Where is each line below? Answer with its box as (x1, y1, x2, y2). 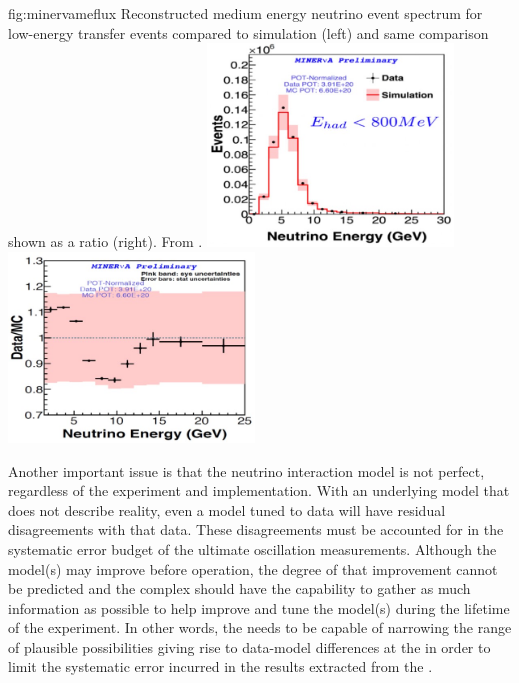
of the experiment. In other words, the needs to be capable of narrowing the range (8, 617, 512, 638)
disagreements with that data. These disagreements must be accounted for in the (8, 519, 504, 540)
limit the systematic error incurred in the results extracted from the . (8, 656, 433, 677)
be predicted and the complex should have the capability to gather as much (8, 578, 471, 599)
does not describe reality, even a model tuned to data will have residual (8, 499, 446, 520)
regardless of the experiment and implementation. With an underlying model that (8, 480, 510, 501)
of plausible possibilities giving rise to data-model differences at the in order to (8, 636, 491, 657)
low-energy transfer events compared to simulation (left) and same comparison (8, 22, 489, 43)
